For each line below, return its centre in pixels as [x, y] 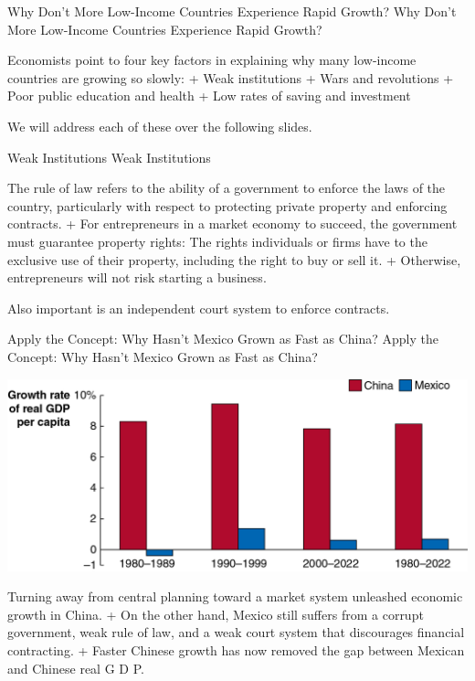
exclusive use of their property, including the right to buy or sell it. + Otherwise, [234, 259]
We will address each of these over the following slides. [160, 126]
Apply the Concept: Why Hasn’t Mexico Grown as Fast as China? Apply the [223, 339]
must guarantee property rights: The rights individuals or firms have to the [217, 241]
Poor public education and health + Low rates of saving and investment [209, 96]
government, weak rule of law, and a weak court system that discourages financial [236, 632]
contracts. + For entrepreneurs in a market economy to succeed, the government [232, 223]
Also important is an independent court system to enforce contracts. [199, 308]
